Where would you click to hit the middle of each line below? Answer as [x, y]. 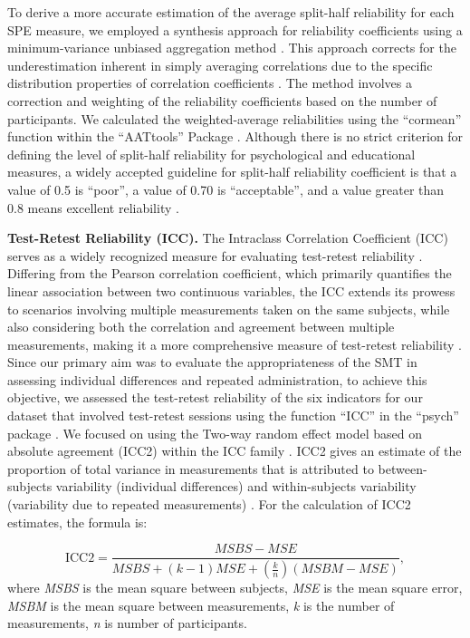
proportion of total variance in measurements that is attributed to [191, 468]
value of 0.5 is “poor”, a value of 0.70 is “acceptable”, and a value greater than [226, 189]
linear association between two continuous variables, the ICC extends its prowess [231, 290]
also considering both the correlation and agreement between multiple [201, 327]
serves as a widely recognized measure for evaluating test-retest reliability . [215, 255]
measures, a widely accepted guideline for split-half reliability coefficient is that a [232, 172]
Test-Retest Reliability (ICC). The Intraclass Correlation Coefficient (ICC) [228, 238]
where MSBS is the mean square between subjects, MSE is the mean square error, [235, 588]
